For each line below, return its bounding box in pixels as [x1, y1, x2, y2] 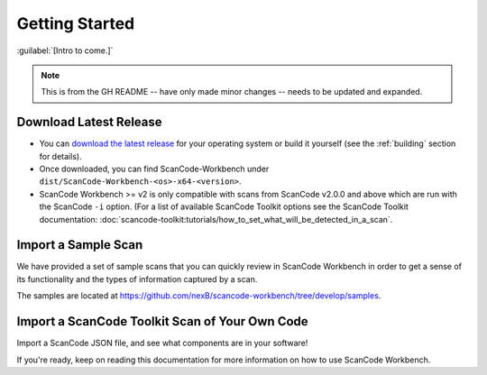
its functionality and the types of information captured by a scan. [16, 273, 258, 284]
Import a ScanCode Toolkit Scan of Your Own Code [16, 314, 308, 329]
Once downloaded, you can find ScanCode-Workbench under [39, 163, 270, 175]
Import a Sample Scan [16, 237, 143, 252]
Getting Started [16, 14, 135, 33]
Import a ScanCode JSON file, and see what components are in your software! [16, 338, 308, 349]
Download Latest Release [16, 114, 162, 130]
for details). [39, 151, 82, 161]
